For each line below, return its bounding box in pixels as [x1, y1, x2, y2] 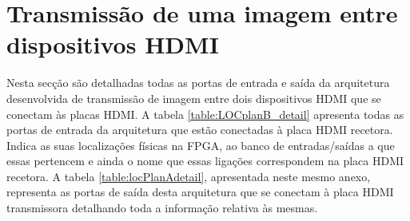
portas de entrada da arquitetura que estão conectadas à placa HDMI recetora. [6, 121, 393, 138]
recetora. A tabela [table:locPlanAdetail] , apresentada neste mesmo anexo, [6, 168, 371, 184]
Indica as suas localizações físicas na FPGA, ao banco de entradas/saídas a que [6, 136, 395, 153]
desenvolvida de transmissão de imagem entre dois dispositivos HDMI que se [6, 89, 381, 106]
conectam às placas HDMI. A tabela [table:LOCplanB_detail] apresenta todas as [6, 105, 404, 122]
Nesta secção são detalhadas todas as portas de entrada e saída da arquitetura [6, 74, 390, 91]
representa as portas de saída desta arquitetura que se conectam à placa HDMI [6, 184, 394, 200]
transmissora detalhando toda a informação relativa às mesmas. [6, 199, 318, 216]
